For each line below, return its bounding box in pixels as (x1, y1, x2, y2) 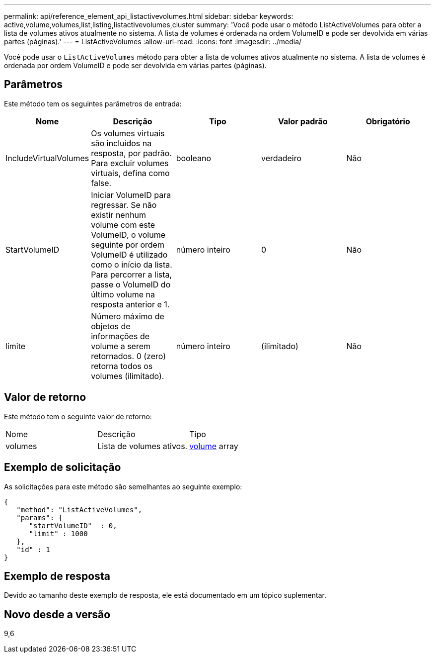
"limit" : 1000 (29, 529, 88, 538)
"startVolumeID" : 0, (29, 521, 117, 530)
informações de (91, 331, 150, 341)
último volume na (91, 289, 155, 299)
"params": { (16, 513, 63, 522)
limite (5, 341, 26, 351)
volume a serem (91, 341, 151, 351)
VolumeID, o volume (91, 229, 166, 240)
